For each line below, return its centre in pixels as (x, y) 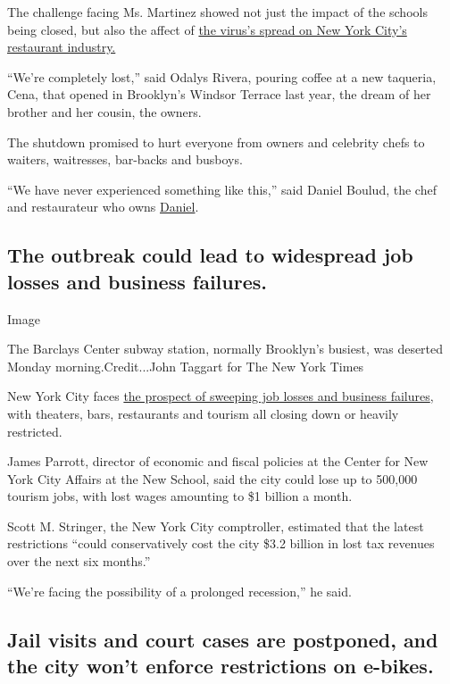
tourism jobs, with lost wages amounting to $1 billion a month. (180, 496)
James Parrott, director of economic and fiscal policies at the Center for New (218, 461)
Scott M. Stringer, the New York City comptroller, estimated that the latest (216, 526)
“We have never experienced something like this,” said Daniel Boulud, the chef (222, 189)
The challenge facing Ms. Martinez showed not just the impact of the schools (217, 12)
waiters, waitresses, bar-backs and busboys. (125, 159)
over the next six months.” (79, 561)
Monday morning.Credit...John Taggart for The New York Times (186, 366)
